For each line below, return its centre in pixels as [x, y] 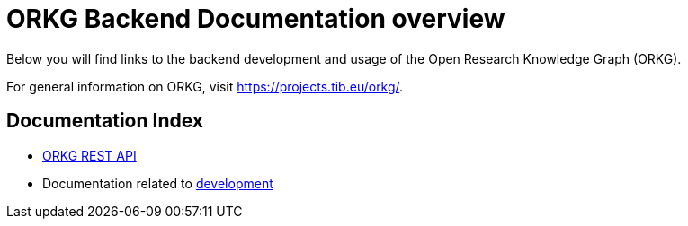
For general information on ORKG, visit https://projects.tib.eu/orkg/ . [205, 86]
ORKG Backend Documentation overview [256, 19]
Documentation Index [105, 121]
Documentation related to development [158, 183]
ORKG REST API [89, 155]
